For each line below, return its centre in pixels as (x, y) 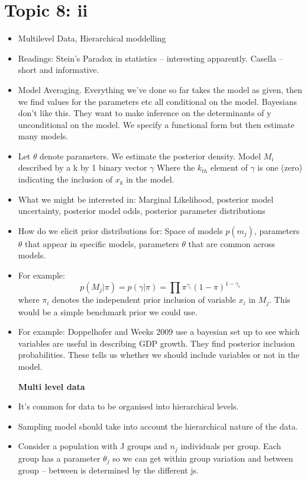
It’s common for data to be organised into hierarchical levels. (128, 406)
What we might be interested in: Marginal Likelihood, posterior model (146, 199)
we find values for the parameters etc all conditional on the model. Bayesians (157, 101)
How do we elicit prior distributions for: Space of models (120, 230)
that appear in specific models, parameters (102, 243)
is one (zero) (280, 167)
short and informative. (59, 70)
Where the (176, 167)
